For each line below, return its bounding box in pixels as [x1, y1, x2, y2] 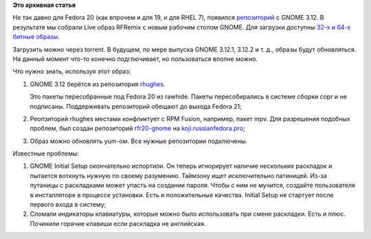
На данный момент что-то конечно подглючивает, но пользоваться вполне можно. [12, 55, 258, 63]
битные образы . [12, 33, 60, 41]
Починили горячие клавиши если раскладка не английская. [30, 219, 206, 227]
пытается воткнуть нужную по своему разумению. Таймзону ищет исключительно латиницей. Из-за [30, 171, 327, 179]
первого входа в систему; [30, 201, 106, 209]
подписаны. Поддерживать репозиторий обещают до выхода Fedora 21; [30, 102, 242, 110]
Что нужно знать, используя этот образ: [12, 67, 131, 75]
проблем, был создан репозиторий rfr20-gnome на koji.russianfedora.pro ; [30, 124, 245, 133]
